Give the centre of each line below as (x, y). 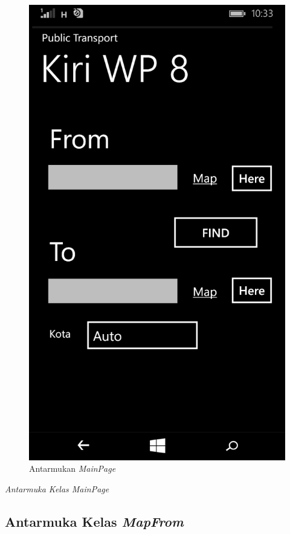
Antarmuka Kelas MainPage (57, 488)
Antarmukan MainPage (72, 468)
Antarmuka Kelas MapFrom (94, 521)
